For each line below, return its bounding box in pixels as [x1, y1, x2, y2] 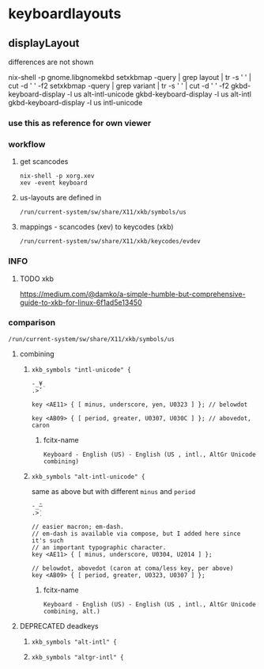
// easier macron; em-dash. [31, 523, 124, 530]
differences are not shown [8, 57, 94, 67]
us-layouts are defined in [19, 193, 101, 203]
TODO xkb [19, 274, 54, 283]
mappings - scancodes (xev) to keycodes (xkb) [19, 222, 174, 232]
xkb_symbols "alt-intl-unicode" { [31, 473, 145, 481]
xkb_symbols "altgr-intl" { [31, 653, 124, 661]
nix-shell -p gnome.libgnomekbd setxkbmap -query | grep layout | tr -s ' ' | [8, 73, 251, 82]
